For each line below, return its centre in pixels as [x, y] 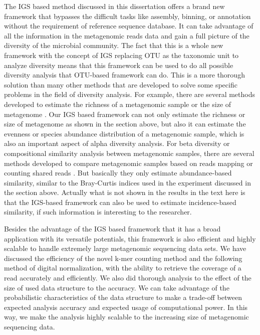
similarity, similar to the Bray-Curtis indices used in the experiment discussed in [127, 182]
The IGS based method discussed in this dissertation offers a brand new [114, 6]
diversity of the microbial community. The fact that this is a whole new [114, 45]
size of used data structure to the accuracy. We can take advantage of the [117, 287]
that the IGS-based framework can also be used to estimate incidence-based [120, 202]
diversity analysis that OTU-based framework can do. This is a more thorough [124, 75]
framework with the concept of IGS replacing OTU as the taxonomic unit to [121, 55]
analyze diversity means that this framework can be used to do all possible [119, 65]
